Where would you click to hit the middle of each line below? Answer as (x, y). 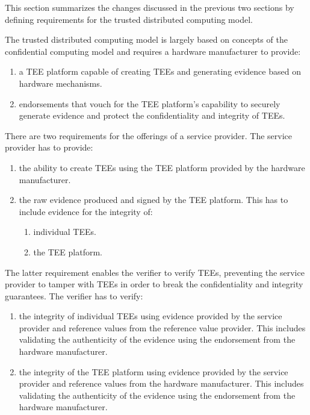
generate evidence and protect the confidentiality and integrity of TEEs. (152, 115)
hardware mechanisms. (60, 83)
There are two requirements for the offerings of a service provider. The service (149, 135)
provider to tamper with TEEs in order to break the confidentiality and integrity (154, 284)
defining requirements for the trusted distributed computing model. (129, 19)
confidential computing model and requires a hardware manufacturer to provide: (153, 51)
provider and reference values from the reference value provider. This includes (162, 327)
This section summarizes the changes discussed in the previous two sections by (150, 7)
